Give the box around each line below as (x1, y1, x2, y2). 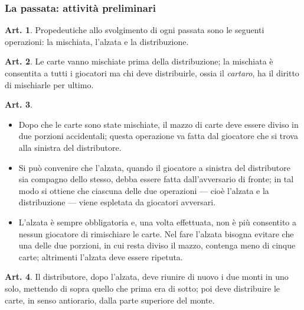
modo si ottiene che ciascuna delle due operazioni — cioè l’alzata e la (18, 184, 269, 196)
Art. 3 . (5, 98, 32, 111)
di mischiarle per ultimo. (5, 78, 94, 91)
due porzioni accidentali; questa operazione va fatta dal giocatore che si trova (18, 130, 298, 142)
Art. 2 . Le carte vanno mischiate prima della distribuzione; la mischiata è (5, 55, 273, 67)
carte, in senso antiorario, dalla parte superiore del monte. (5, 293, 215, 306)
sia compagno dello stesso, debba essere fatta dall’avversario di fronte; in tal (18, 173, 294, 185)
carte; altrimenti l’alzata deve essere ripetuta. (18, 250, 183, 263)
